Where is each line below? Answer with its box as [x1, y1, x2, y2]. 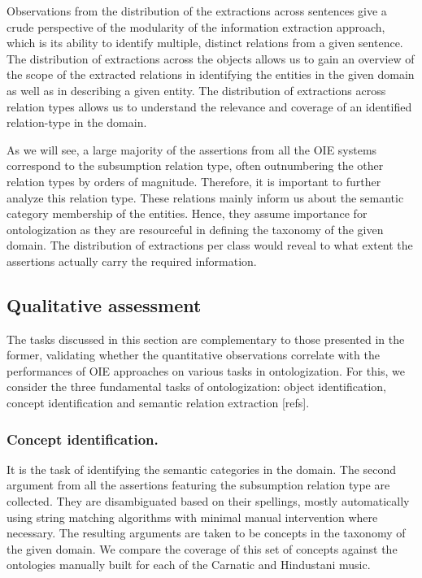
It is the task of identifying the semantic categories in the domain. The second [7, 460, 397, 477]
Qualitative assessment [7, 292, 202, 317]
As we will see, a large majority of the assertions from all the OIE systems [7, 141, 377, 158]
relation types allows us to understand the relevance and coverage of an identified [7, 98, 412, 115]
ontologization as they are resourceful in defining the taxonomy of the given [7, 220, 384, 237]
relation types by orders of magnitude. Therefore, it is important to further [7, 172, 381, 189]
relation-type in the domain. [7, 114, 147, 131]
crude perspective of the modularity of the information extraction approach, [7, 18, 385, 35]
